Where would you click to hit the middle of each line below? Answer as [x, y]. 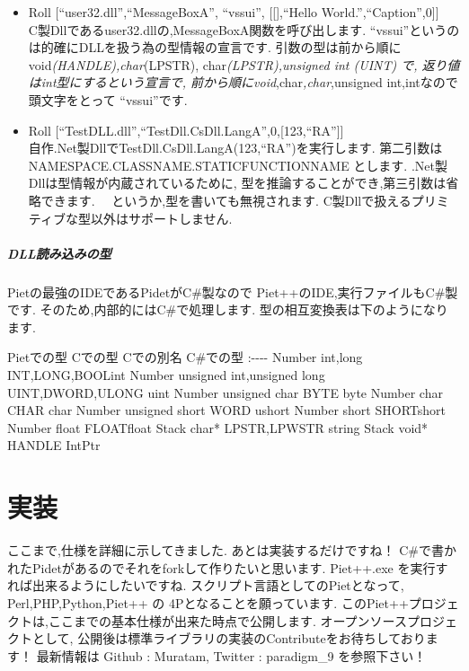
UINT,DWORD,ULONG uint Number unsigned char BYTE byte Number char [225, 392]
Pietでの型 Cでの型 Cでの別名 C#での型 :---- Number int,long [185, 357]
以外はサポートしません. [161, 218]
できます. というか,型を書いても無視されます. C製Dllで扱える [226, 200]
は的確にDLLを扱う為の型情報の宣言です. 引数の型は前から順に [215, 47]
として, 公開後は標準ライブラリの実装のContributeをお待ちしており [229, 638]
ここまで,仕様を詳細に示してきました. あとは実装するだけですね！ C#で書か [232, 550]
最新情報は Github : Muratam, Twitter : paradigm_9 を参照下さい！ [231, 655]
